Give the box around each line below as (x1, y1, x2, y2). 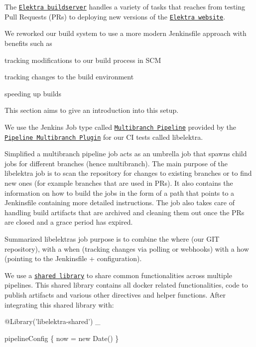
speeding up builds (4, 88, 62, 98)
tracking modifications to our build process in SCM (4, 54, 161, 65)
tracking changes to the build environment (4, 71, 134, 82)
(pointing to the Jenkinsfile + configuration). (4, 253, 142, 264)
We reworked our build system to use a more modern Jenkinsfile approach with (4, 28, 247, 38)
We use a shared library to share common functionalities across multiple (4, 270, 232, 280)
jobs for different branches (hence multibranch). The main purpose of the (4, 158, 228, 168)
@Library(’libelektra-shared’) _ (4, 316, 101, 327)
